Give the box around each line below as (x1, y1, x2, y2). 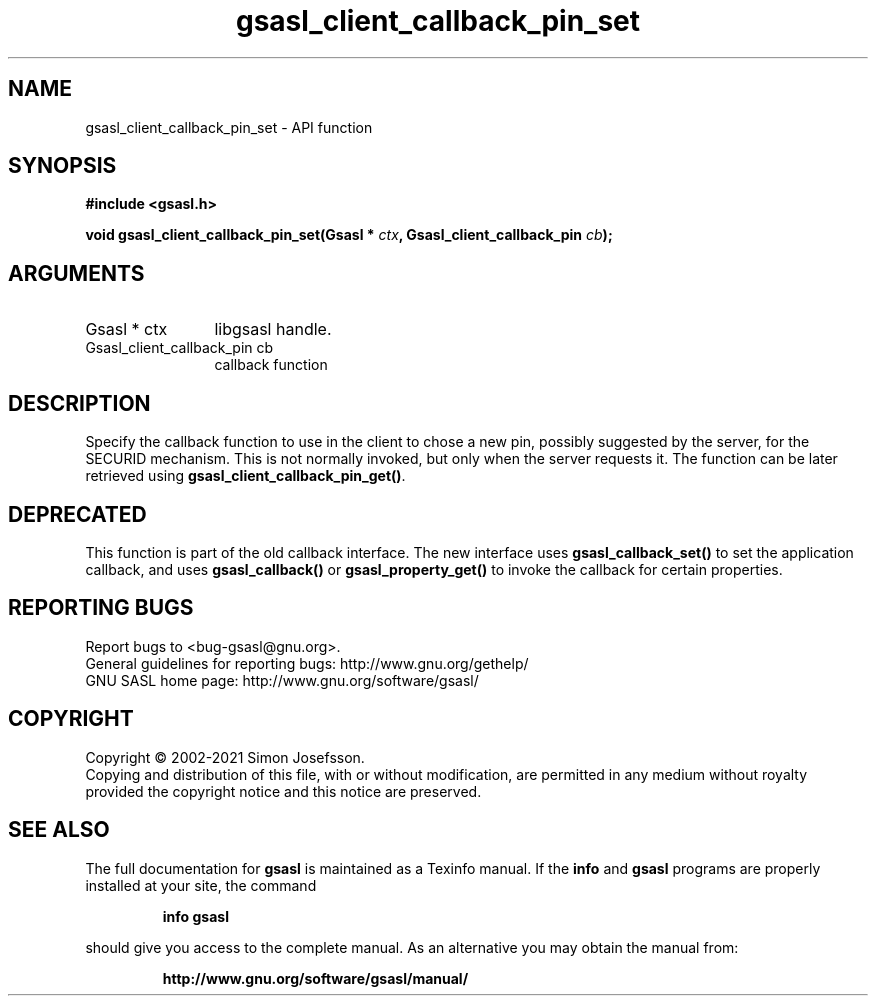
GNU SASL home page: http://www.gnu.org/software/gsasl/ (85, 671, 479, 689)
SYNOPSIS (8, 153, 117, 179)
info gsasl (162, 907, 229, 925)
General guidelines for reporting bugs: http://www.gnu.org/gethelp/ (85, 654, 529, 672)
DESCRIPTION (8, 390, 151, 416)
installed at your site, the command (85, 876, 317, 894)
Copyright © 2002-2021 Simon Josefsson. (85, 748, 365, 766)
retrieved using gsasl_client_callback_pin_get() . (85, 467, 406, 485)
